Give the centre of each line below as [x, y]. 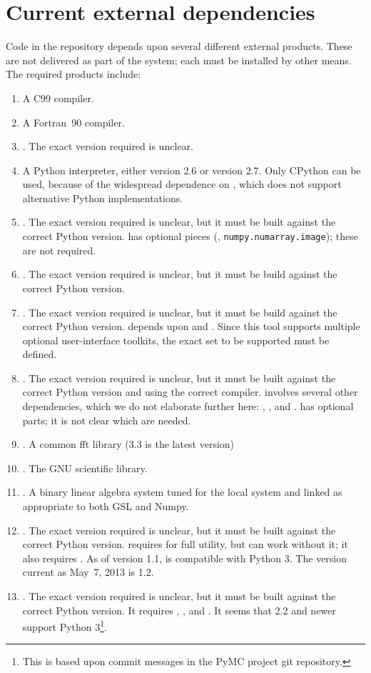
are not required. [59, 250]
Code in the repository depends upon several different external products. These [179, 46]
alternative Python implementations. [103, 198]
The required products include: [73, 74]
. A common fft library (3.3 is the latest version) [128, 444]
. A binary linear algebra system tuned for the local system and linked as [182, 492]
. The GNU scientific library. [85, 468]
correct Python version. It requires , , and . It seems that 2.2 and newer [179, 610]
